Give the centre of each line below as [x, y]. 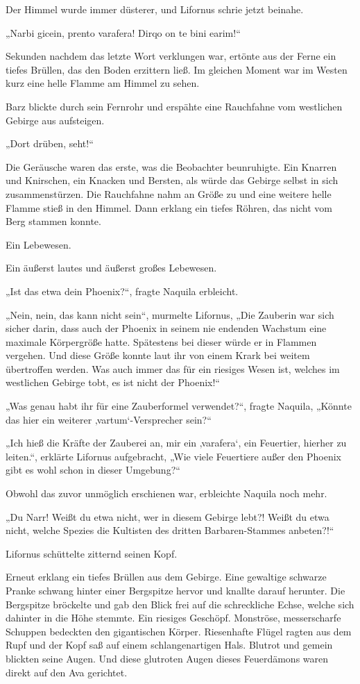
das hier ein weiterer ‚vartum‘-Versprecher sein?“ [109, 419]
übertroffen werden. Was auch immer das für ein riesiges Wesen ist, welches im [173, 368]
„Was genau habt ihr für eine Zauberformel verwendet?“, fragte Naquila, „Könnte [179, 406]
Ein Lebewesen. [38, 244]
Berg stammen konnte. [53, 221]
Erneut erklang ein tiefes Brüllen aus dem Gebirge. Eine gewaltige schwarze [166, 577]
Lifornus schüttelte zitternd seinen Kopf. [92, 553]
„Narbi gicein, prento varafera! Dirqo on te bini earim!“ [123, 32]
